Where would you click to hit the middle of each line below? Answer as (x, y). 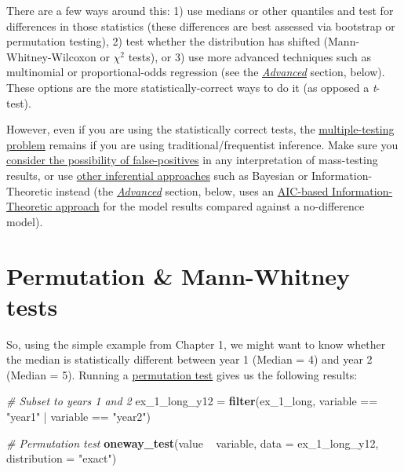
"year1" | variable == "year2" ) (79, 416)
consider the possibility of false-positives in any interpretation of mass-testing (192, 160)
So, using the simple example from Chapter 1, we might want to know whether (196, 344)
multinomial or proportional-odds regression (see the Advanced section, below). (196, 72)
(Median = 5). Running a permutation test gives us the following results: (182, 374)
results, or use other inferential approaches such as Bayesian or (157, 175)
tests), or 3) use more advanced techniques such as (249, 56)
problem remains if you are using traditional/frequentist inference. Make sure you (202, 144)
